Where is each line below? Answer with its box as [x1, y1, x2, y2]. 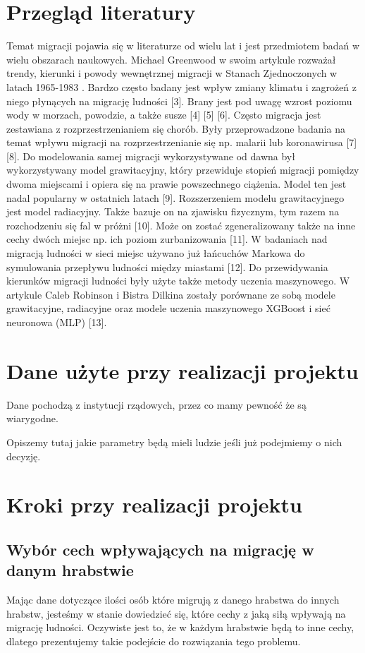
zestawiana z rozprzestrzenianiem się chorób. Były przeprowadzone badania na [6, 121, 345, 136]
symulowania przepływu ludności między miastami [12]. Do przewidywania [6, 259, 328, 274]
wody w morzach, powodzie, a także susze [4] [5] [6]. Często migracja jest [6, 107, 321, 122]
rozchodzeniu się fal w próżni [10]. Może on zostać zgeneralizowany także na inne [6, 217, 356, 232]
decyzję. [6, 448, 41, 463]
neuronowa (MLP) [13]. [6, 315, 107, 329]
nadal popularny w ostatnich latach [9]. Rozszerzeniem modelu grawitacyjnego [6, 190, 345, 205]
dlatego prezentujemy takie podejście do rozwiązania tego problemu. [6, 633, 301, 648]
